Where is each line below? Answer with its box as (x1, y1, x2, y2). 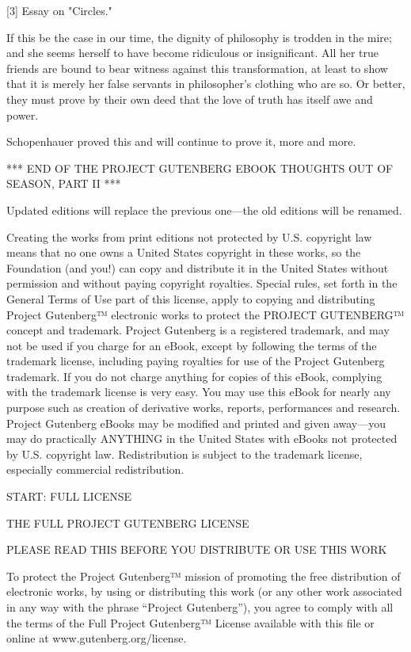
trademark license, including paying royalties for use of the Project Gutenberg (6, 353, 385, 369)
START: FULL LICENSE (6, 488, 132, 505)
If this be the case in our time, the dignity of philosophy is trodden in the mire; (6, 29, 392, 45)
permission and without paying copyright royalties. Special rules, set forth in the (6, 275, 398, 292)
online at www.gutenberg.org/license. (6, 630, 187, 646)
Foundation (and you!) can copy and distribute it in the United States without (6, 259, 389, 276)
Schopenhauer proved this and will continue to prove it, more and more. (6, 133, 356, 150)
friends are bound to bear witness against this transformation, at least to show (6, 59, 388, 76)
